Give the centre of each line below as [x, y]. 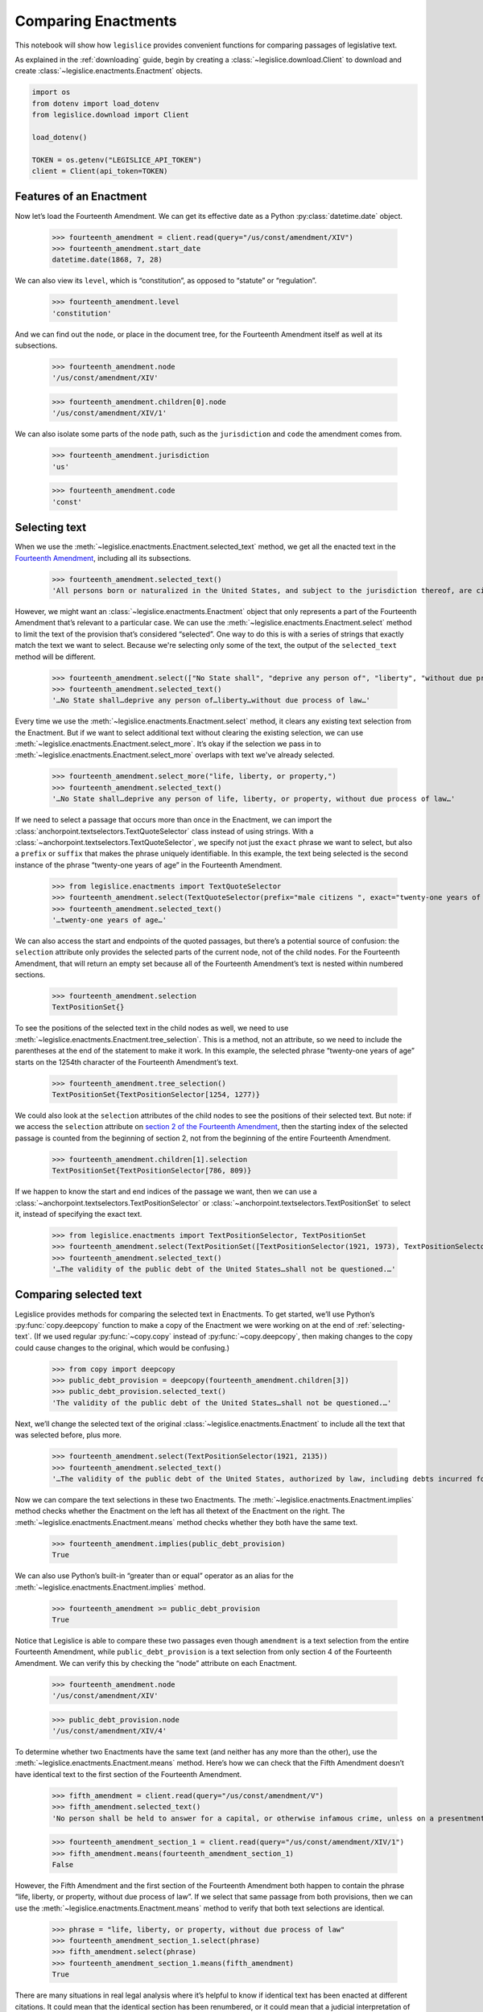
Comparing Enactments [96, 21]
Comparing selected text [78, 1295]
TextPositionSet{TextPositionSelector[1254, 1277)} [156, 1094]
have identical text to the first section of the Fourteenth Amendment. [128, 1774]
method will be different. [56, 657]
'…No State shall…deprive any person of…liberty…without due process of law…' [211, 701]
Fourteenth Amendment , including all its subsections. [103, 558]
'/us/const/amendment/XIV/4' [109, 1731]
